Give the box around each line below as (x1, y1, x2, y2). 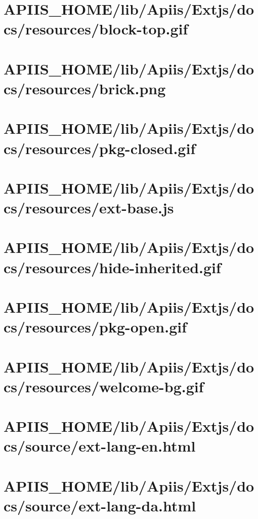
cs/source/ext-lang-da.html (4, 495, 196, 515)
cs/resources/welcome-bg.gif (4, 376, 204, 396)
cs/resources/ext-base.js (4, 197, 174, 218)
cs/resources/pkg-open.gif (4, 316, 187, 337)
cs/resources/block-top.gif (4, 18, 188, 39)
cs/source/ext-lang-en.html (4, 435, 196, 456)
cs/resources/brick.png (4, 78, 166, 98)
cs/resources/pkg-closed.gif (4, 137, 196, 158)
